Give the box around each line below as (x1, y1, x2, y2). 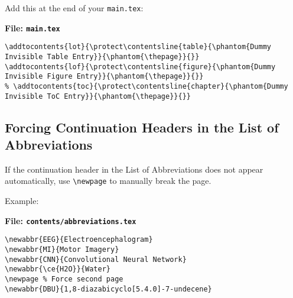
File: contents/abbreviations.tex (5, 214, 136, 226)
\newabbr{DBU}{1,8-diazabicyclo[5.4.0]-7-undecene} (5, 284, 212, 293)
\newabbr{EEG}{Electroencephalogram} (5, 235, 153, 244)
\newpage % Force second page (5, 274, 123, 283)
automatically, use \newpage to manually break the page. (5, 174, 211, 187)
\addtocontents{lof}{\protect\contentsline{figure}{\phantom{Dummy (5, 62, 276, 71)
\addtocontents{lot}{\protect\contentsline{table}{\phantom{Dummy (5, 43, 272, 51)
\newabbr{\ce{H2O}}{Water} (5, 265, 110, 274)
